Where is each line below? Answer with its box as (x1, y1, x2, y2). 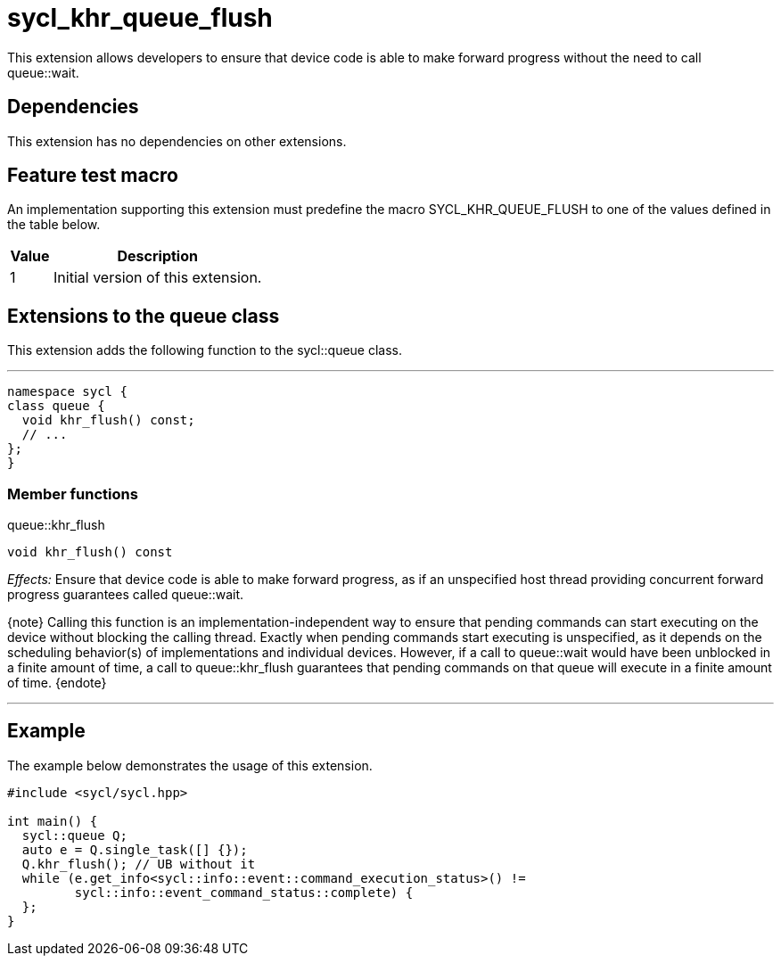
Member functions (7, 484, 138, 503)
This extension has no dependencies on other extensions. (7, 133, 347, 149)
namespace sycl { (7, 384, 127, 399)
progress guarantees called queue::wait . (7, 587, 244, 603)
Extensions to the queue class (7, 304, 280, 327)
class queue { (7, 399, 105, 414)
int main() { (7, 813, 98, 828)
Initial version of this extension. (53, 268, 262, 287)
